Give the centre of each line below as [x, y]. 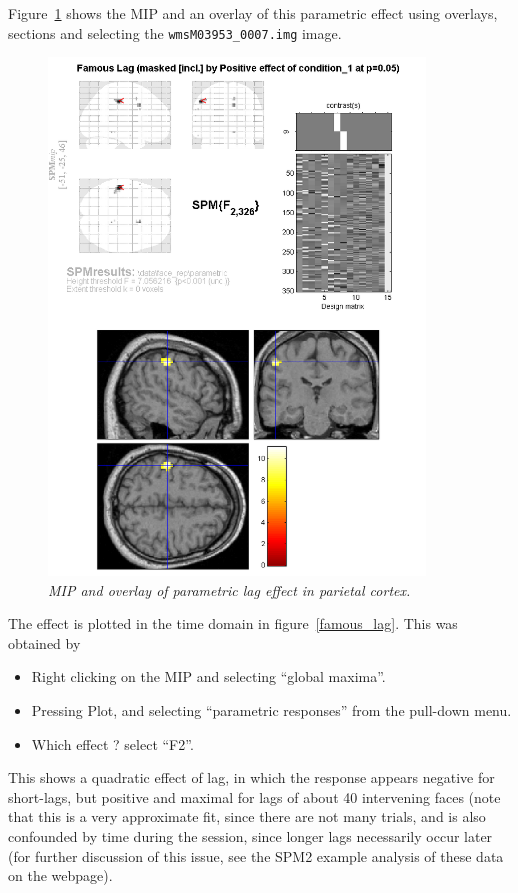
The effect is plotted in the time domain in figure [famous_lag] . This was [233, 623]
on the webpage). [60, 875]
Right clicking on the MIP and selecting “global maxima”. [208, 676]
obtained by [44, 642]
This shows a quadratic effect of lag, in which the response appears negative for [251, 777]
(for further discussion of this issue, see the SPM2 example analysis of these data [256, 855]
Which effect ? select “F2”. [112, 743]
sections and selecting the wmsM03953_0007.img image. [175, 32]
